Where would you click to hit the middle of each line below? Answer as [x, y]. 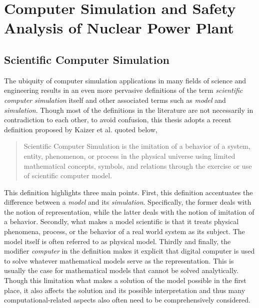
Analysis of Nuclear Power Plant [119, 28]
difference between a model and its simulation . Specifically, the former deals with [128, 202]
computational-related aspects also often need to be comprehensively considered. [127, 300]
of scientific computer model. [68, 175]
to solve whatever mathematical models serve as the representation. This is [119, 260]
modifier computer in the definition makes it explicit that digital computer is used [129, 251]
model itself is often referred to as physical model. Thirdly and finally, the [117, 241]
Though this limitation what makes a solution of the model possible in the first [125, 280]
